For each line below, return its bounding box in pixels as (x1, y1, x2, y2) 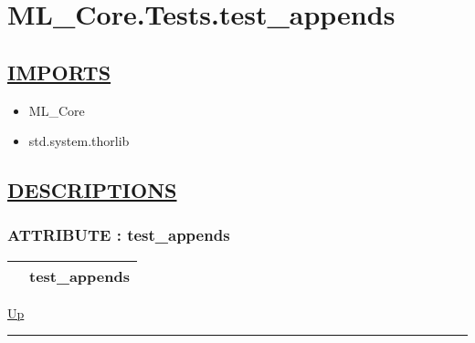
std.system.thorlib (28, 131, 130, 151)
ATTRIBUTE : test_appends (7, 223, 230, 246)
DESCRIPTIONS (7, 176, 177, 204)
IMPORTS (7, 57, 111, 86)
